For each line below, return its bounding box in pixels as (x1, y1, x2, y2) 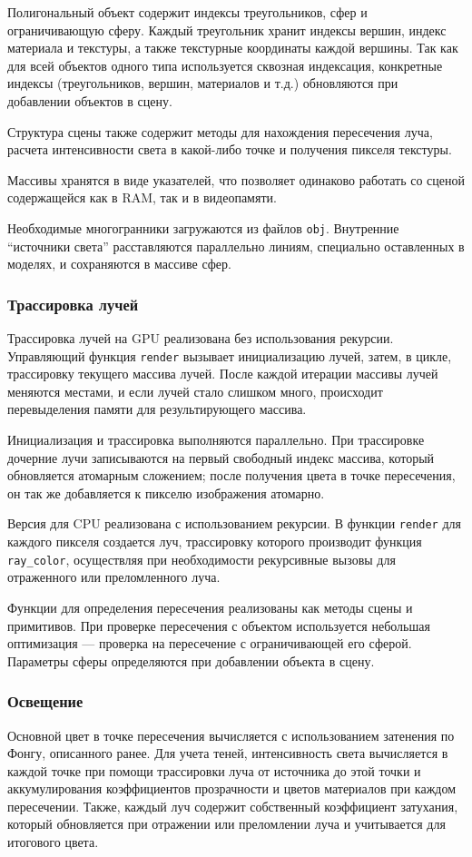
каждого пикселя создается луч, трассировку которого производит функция (7, 532, 422, 551)
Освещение (7, 690, 84, 713)
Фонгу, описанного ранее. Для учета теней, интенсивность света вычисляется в (7, 744, 448, 763)
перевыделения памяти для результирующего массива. (7, 399, 307, 419)
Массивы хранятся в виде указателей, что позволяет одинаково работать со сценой (7, 170, 465, 189)
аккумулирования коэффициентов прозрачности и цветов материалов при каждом (7, 779, 457, 798)
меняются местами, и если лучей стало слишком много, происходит (7, 381, 383, 400)
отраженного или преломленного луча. (7, 567, 221, 586)
